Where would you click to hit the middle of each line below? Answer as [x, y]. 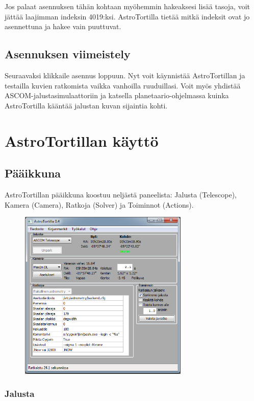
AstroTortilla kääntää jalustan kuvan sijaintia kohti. [86, 105]
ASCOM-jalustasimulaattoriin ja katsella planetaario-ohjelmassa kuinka [117, 95]
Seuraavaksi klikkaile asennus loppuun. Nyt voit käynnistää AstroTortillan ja [125, 75]
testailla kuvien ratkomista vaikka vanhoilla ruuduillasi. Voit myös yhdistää [123, 85]
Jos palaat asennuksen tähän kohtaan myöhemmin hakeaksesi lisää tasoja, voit [127, 6]
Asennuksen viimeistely [68, 54]
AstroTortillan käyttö [82, 140]
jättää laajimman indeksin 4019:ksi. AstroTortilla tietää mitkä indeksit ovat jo [127, 16]
